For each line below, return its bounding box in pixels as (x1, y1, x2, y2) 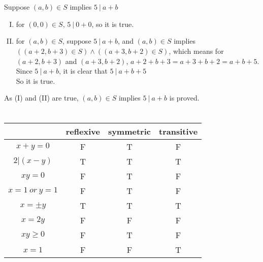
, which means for (169, 45, 224, 56)
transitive (158, 125, 198, 138)
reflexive (65, 125, 100, 138)
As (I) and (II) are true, (4, 92, 79, 103)
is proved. (169, 92, 200, 103)
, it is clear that (59, 65, 108, 76)
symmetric (108, 125, 151, 138)
